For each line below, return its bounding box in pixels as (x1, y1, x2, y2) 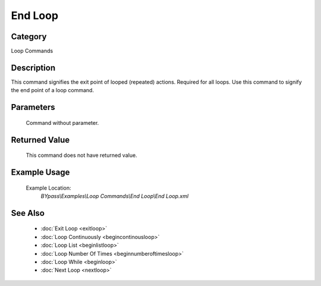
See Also (11, 208, 45, 218)
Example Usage (11, 167, 70, 177)
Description (11, 62, 56, 73)
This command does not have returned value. (26, 152, 137, 159)
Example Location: (26, 184, 71, 191)
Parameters (11, 102, 55, 112)
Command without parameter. (26, 119, 99, 126)
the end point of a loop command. (11, 87, 95, 94)
